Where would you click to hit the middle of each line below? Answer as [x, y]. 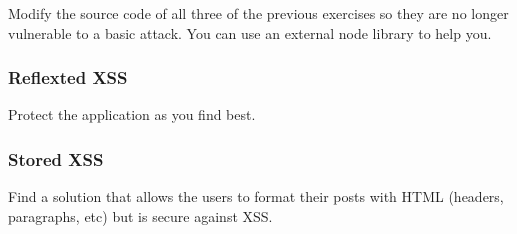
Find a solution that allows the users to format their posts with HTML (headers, [256, 196]
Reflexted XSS [68, 77]
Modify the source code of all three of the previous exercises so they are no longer [258, 13]
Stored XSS [56, 158]
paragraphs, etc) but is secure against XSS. [140, 215]
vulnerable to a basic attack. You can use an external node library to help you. [250, 32]
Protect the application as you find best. [132, 114]
